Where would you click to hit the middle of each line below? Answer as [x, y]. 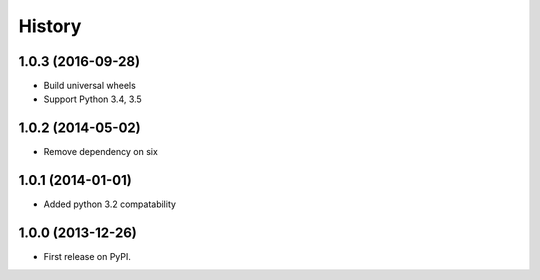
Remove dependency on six [101, 152]
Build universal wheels [90, 86]
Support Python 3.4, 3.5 [92, 99]
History [50, 26]
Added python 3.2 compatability [110, 204]
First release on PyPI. [87, 257]
